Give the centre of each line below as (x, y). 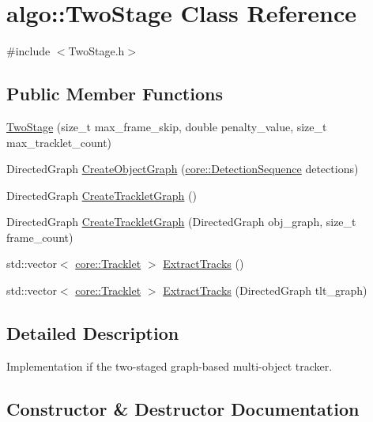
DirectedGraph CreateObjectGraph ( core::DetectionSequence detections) (183, 169)
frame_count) (40, 237)
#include (28, 51)
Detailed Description (93, 333)
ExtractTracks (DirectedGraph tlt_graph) (265, 290)
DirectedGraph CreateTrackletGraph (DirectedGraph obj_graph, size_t (181, 222)
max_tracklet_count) (59, 142)
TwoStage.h (96, 51)
